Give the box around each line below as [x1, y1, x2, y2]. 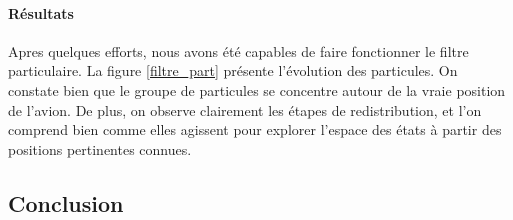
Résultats [8, 2, 74, 23]
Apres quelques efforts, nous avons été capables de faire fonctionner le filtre [8, 40, 469, 61]
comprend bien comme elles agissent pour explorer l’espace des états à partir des [8, 119, 502, 140]
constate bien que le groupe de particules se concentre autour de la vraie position [8, 79, 506, 100]
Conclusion [8, 187, 124, 218]
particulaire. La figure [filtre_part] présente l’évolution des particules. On [8, 60, 458, 81]
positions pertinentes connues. [8, 138, 192, 159]
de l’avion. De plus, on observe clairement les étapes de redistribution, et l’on [8, 99, 482, 120]
